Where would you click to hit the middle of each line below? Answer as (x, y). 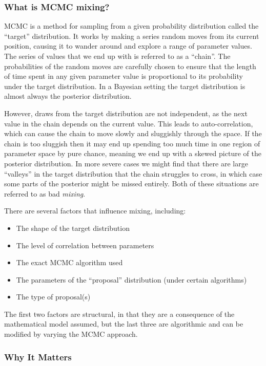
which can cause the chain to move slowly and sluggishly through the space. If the (133, 133)
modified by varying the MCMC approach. (71, 334)
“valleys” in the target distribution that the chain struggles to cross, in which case (133, 173)
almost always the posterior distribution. (68, 96)
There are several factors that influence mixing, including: (95, 211)
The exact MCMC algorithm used (69, 262)
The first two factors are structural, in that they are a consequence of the (119, 314)
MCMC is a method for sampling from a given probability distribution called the (131, 26)
